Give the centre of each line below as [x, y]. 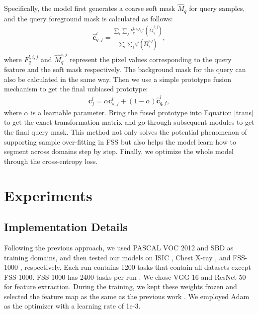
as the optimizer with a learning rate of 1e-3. [72, 306]
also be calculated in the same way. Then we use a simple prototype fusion [118, 79]
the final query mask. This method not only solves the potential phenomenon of [126, 131]
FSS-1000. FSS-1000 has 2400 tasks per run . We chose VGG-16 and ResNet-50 [125, 276]
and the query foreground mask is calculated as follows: [88, 18]
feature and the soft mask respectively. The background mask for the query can [125, 69]
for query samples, [217, 8]
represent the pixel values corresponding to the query [151, 59]
